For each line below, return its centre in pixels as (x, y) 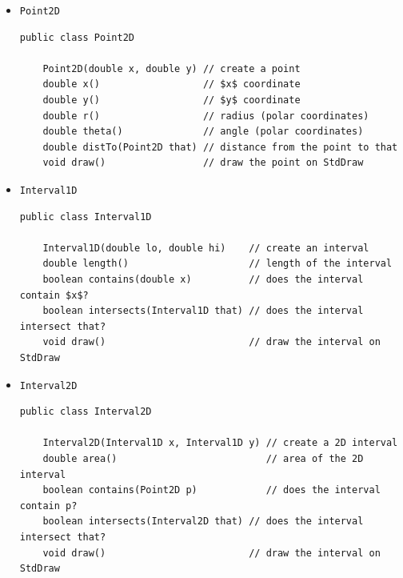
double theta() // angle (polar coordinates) (203, 132)
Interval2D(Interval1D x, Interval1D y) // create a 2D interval (220, 443)
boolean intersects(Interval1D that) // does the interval (203, 311)
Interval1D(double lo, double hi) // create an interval (206, 248)
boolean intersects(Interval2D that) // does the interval (203, 522)
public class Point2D (77, 37)
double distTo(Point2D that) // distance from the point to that (220, 147)
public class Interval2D (86, 412)
